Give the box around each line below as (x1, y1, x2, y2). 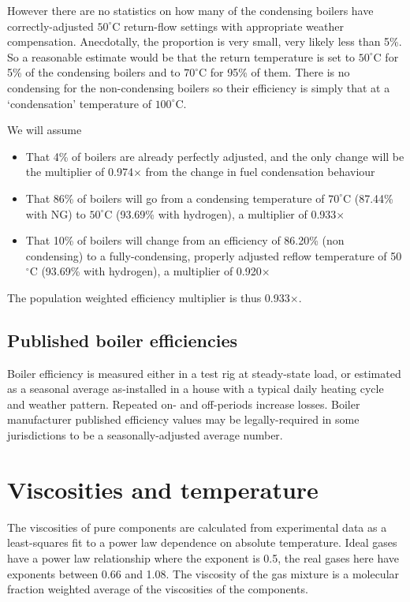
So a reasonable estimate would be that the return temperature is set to (7, 48, 356, 65)
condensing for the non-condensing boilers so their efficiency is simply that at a (7, 79, 390, 95)
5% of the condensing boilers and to (7, 64, 181, 80)
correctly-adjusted (7, 17, 94, 34)
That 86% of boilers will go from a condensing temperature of (25, 189, 325, 206)
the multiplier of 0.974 (25, 163, 133, 180)
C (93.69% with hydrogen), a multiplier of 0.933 (104, 205, 337, 222)
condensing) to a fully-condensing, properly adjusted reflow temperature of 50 (25, 247, 402, 264)
